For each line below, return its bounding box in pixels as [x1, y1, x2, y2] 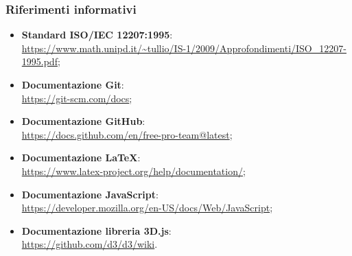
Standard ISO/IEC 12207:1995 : [21, 27, 173, 42]
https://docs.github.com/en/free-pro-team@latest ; [21, 127, 233, 141]
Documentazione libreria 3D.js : [21, 223, 172, 237]
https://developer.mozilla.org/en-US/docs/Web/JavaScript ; [21, 200, 273, 215]
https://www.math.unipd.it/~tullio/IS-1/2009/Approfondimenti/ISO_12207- [21, 40, 347, 55]
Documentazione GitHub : [21, 114, 145, 128]
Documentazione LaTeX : [21, 150, 141, 165]
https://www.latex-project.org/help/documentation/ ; [21, 163, 246, 178]
